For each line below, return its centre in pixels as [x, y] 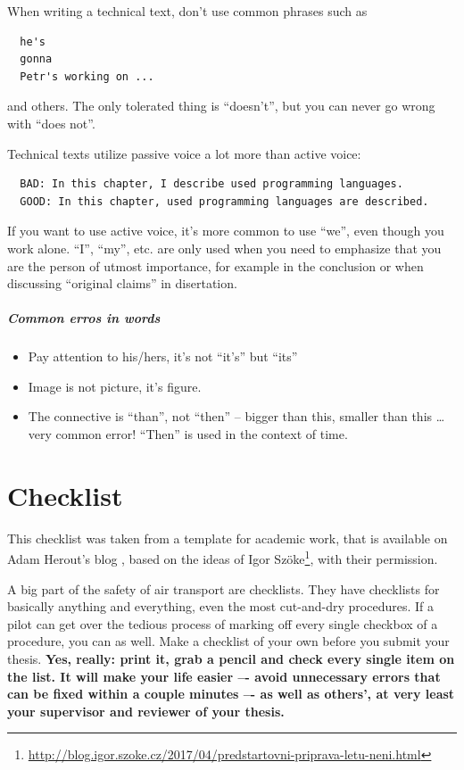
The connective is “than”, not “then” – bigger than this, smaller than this [230, 416]
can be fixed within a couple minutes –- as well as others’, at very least [231, 694]
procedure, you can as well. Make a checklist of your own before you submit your [228, 641]
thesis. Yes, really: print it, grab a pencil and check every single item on [231, 658]
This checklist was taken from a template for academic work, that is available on [228, 538]
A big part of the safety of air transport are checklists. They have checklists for [224, 588]
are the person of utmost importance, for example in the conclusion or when [215, 265]
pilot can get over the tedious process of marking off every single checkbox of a [223, 623]
